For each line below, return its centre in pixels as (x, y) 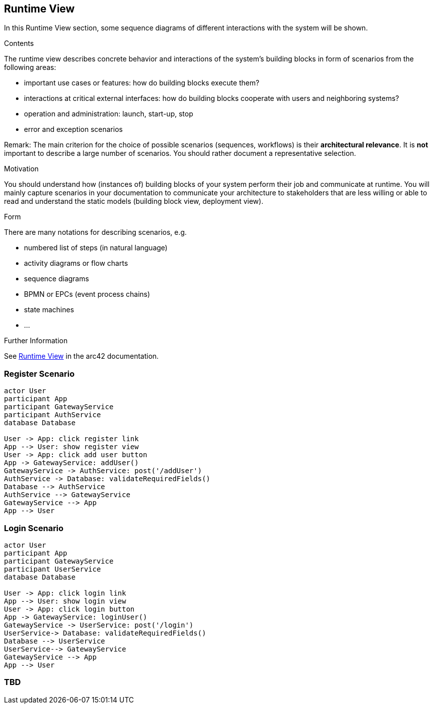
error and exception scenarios (73, 129)
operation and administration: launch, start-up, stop (109, 114)
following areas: (30, 67)
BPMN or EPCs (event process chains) (87, 294)
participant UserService (52, 569)
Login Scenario (34, 528)
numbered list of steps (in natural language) (96, 248)
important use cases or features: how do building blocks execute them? (142, 83)
